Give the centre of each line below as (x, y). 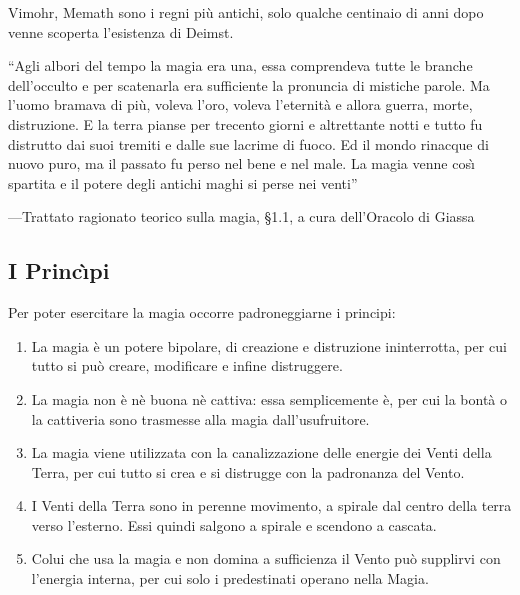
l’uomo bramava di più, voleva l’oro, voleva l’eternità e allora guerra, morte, (240, 104)
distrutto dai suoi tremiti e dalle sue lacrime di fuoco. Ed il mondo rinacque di (248, 143)
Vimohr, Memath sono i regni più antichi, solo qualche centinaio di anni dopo (246, 12)
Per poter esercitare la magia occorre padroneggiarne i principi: (202, 312)
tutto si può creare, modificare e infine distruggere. (187, 365)
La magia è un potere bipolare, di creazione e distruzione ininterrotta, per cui (269, 345)
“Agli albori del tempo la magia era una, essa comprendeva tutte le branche (240, 65)
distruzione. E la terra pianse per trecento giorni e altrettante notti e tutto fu (245, 123)
